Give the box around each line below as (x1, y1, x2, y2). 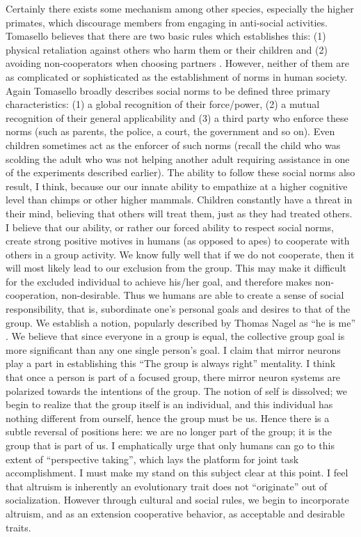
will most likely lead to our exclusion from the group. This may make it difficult (6, 260, 346, 275)
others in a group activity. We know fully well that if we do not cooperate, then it (6, 247, 355, 261)
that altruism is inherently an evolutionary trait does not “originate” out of (6, 478, 328, 493)
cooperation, (6, 288, 58, 302)
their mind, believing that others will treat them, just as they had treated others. (6, 205, 353, 220)
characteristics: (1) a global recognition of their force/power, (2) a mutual (6, 97, 320, 111)
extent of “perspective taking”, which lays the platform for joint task (6, 451, 299, 466)
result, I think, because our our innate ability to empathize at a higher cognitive (6, 178, 348, 193)
